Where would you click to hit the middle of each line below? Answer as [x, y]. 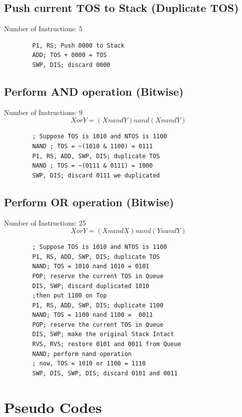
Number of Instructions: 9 [43, 112]
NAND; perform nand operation [82, 354]
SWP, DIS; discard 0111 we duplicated [96, 175]
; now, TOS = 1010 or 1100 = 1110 [89, 364]
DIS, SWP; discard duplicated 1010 [91, 286]
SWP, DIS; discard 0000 [71, 65]
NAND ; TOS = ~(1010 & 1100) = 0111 [93, 146]
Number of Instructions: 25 [45, 222]
